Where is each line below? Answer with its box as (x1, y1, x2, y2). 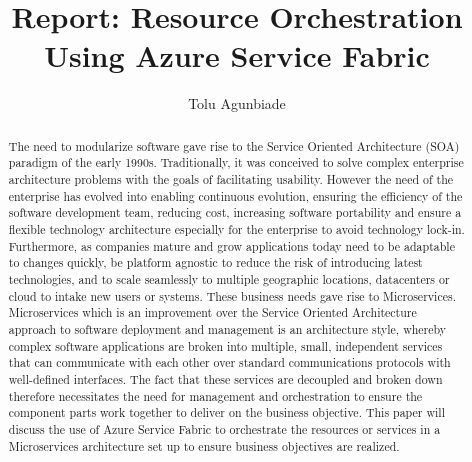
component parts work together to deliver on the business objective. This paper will (8, 404, 445, 421)
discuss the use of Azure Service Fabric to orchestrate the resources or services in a (8, 420, 441, 437)
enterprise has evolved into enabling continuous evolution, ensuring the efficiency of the (8, 187, 463, 204)
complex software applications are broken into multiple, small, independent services (8, 337, 443, 354)
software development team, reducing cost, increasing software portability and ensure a (8, 204, 462, 221)
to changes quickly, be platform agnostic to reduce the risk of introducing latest (8, 254, 423, 271)
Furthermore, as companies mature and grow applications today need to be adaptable (8, 237, 455, 254)
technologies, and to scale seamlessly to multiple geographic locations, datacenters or (8, 270, 450, 287)
